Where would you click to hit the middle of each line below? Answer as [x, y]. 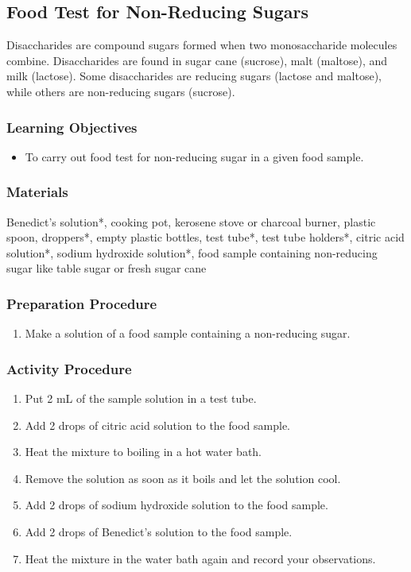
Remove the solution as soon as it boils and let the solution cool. [183, 478]
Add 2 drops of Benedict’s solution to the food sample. [159, 531]
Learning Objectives [72, 127]
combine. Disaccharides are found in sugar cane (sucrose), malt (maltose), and [197, 60]
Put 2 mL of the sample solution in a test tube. [141, 398]
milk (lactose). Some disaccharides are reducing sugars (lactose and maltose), [194, 76]
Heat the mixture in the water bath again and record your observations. [200, 558]
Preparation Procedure [82, 303]
